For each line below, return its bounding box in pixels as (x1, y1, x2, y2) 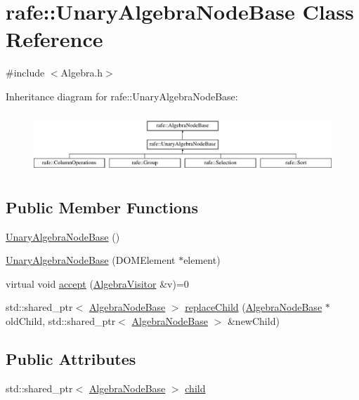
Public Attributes (6, 348, 136, 369)
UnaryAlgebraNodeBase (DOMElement (6, 253, 176, 267)
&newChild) (227, 314, 280, 328)
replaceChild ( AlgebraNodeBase (185, 300, 322, 314)
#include (6, 65, 45, 80)
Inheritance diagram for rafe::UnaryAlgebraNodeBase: (6, 88, 238, 103)
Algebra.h (60, 65, 103, 80)
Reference (6, 25, 103, 53)
